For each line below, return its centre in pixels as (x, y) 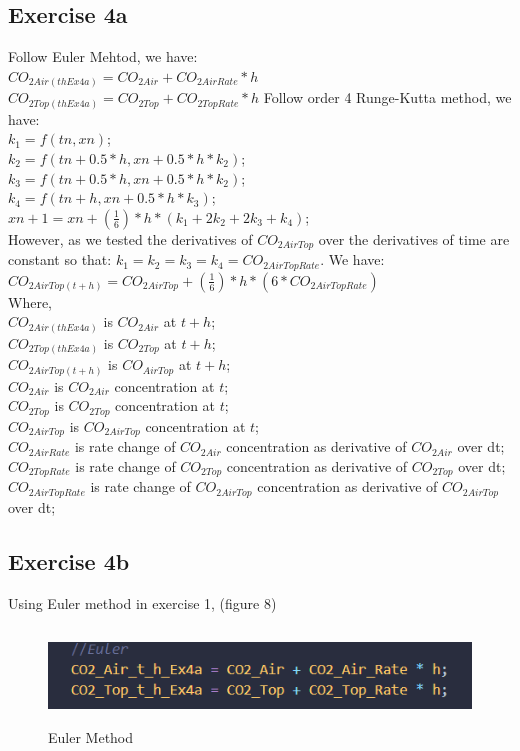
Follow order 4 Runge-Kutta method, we (387, 97)
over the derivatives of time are (414, 238)
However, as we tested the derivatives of (130, 238)
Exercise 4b (69, 560)
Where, (30, 301)
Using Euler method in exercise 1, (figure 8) (142, 602)
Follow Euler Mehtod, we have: (103, 56)
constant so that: (60, 259)
